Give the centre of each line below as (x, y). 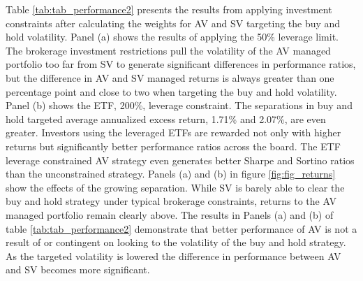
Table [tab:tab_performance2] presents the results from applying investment (169, 9)
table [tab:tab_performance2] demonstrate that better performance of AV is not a (181, 228)
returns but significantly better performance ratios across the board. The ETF (173, 146)
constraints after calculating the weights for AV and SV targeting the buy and (173, 23)
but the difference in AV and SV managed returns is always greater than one (170, 77)
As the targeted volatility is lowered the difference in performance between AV (173, 255)
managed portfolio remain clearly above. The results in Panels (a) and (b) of (170, 214)
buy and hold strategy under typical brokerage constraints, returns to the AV (171, 201)
